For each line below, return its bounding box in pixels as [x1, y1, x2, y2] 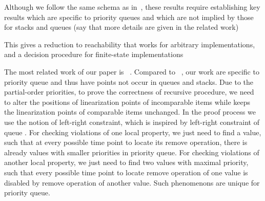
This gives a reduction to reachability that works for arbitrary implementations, [4, 39, 255, 49]
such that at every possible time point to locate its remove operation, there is [4, 137, 248, 148]
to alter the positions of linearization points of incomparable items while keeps [4, 96, 251, 107]
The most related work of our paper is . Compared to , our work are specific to [4, 66, 259, 77]
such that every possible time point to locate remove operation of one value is [4, 167, 248, 177]
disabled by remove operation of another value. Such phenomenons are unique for [4, 177, 260, 188]
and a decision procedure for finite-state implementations [4, 49, 184, 60]
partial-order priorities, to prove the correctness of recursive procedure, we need [4, 86, 254, 97]
